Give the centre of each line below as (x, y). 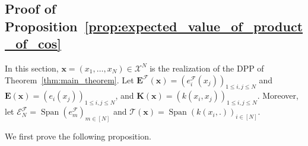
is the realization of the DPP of (207, 68)
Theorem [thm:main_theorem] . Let (69, 80)
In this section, (32, 68)
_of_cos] (33, 43)
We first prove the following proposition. (78, 136)
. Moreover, (278, 95)
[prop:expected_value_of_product (194, 26)
